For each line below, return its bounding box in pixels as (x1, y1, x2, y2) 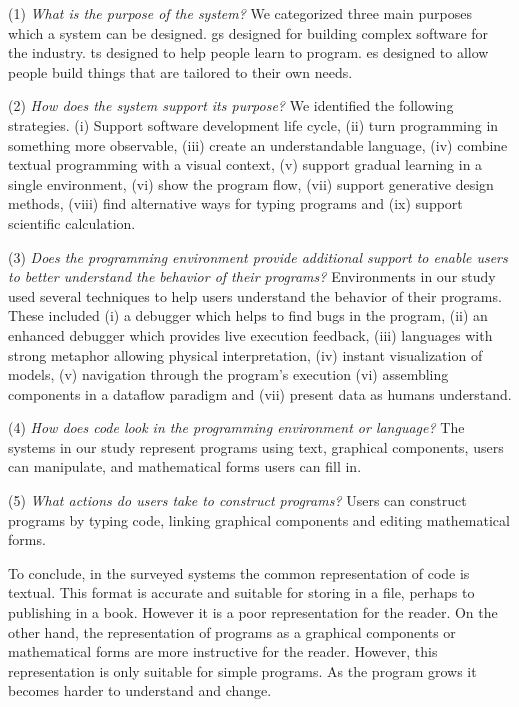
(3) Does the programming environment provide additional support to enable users (8, 246, 508, 267)
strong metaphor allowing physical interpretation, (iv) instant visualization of (8, 344, 483, 365)
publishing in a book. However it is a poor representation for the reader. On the (8, 602, 498, 623)
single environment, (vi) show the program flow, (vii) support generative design (8, 173, 494, 194)
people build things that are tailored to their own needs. (8, 61, 353, 82)
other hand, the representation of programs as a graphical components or (8, 621, 456, 642)
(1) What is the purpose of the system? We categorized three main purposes (8, 3, 473, 23)
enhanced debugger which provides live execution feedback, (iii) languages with (8, 324, 493, 345)
